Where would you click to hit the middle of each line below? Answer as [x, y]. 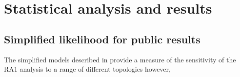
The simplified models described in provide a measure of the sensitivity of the [120, 59]
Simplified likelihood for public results [102, 39]
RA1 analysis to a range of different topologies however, [87, 69]
